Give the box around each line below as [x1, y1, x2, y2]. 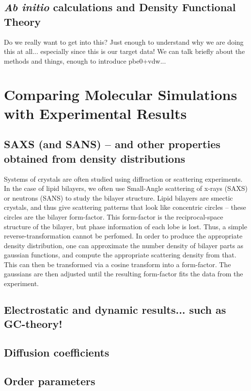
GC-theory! [4, 316, 63, 331]
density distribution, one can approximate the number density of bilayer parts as [4, 240, 244, 250]
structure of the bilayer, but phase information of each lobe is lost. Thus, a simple [4, 221, 247, 231]
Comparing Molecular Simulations [4, 84, 237, 104]
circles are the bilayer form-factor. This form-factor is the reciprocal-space [4, 211, 223, 221]
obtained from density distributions [4, 151, 186, 166]
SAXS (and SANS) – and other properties [4, 136, 220, 152]
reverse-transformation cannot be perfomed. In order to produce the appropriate [4, 231, 243, 241]
